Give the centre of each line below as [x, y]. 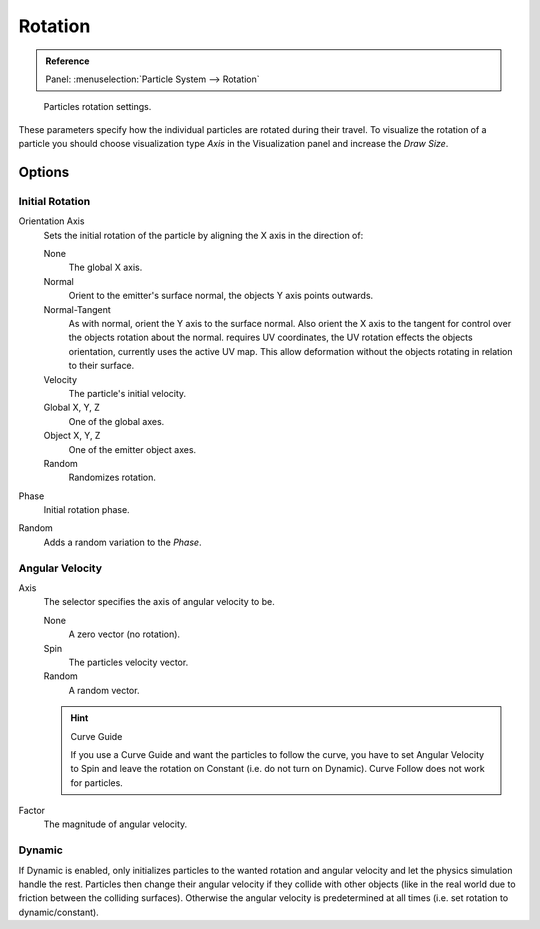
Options [44, 171]
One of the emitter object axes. [132, 449]
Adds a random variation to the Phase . [122, 542]
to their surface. [101, 366]
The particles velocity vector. [128, 662]
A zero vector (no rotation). [124, 634]
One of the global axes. [116, 421]
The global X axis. [105, 267]
